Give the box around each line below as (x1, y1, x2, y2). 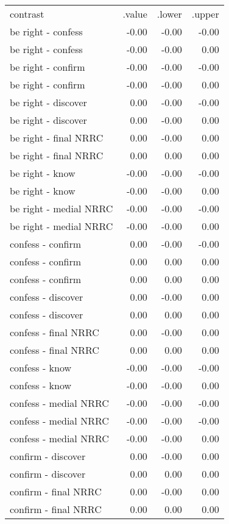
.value (122, 7, 147, 21)
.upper (191, 7, 219, 21)
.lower (157, 7, 182, 21)
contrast (10, 7, 44, 21)
